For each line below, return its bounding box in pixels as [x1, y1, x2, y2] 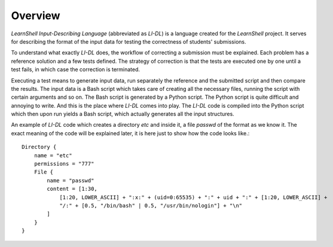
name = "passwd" [47, 177, 94, 184]
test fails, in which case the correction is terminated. [11, 66, 140, 73]
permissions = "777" [33, 160, 94, 167]
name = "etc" [33, 152, 72, 158]
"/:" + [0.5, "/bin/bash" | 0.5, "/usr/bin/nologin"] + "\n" [59, 202, 243, 209]
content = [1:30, [47, 185, 98, 193]
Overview [11, 9, 60, 22]
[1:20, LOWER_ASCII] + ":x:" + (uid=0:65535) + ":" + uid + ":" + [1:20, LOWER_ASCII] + [59, 194, 328, 200]
